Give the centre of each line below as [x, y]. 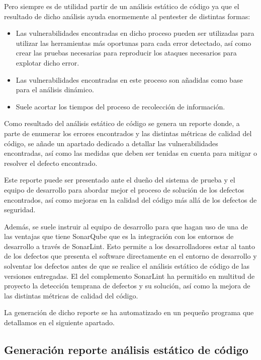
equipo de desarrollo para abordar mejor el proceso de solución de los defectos [124, 189]
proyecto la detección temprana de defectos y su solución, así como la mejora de [127, 286]
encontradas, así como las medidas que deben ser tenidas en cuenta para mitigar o [131, 153]
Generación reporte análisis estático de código [126, 350]
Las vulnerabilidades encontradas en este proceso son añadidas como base [129, 79]
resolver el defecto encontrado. [51, 163]
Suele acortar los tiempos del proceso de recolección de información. [120, 106]
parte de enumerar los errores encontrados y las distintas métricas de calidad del [128, 133]
